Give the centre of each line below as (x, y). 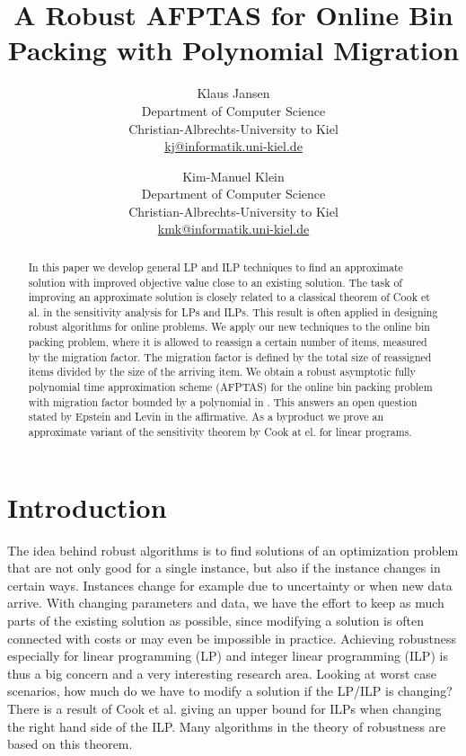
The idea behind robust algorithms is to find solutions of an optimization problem (233, 550)
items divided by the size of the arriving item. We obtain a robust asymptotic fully (222, 372)
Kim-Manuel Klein (233, 176)
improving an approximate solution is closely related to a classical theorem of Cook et (229, 297)
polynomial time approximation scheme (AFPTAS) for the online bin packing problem (230, 387)
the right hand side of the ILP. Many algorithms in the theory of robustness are (227, 726)
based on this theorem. (70, 744)
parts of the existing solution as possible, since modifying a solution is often (215, 621)
